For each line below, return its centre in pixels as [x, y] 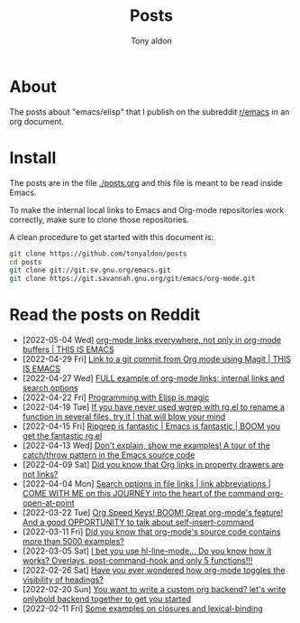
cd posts [26, 262]
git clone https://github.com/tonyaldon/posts [98, 254]
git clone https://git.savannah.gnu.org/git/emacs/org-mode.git [132, 279]
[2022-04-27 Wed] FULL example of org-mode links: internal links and [154, 378]
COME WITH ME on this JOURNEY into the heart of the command [144, 494]
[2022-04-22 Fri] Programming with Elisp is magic [116, 397]
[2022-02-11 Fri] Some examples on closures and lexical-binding [142, 609]
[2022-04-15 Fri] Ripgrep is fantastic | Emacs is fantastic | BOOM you [151, 426]
